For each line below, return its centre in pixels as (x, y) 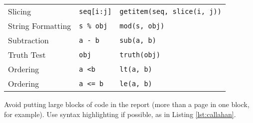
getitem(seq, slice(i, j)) (171, 11)
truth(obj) (140, 55)
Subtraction (28, 40)
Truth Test (27, 55)
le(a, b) (136, 83)
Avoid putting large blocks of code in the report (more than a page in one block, (127, 104)
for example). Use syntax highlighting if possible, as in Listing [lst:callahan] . (120, 114)
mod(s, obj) (142, 26)
